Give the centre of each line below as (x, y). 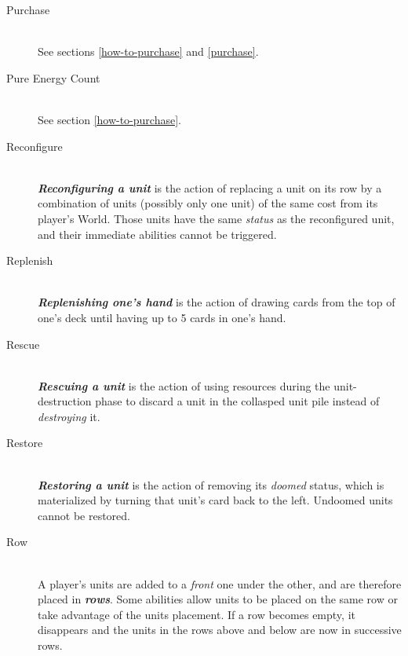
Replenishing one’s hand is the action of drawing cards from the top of (217, 302)
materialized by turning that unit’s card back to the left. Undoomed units (215, 500)
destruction (65, 401)
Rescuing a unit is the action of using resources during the (184, 385)
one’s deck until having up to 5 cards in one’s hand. (162, 317)
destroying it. (69, 416)
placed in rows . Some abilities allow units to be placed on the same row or (218, 599)
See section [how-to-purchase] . (109, 119)
